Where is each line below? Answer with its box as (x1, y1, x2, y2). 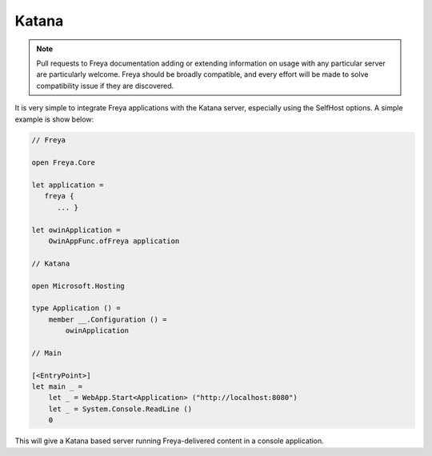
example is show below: (14, 114, 94, 124)
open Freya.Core (31, 158, 96, 167)
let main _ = (31, 382, 83, 391)
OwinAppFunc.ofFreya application (48, 237, 180, 246)
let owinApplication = (31, 225, 121, 234)
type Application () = (31, 304, 121, 313)
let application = (31, 181, 104, 190)
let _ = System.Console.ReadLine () (48, 404, 192, 414)
